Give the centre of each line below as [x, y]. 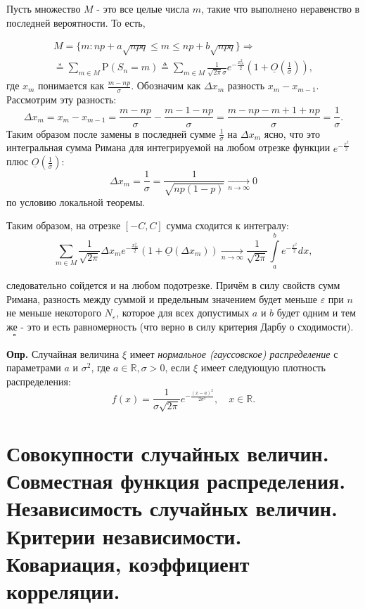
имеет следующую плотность [263, 367]
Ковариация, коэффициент [128, 563]
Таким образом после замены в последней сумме [111, 133]
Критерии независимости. [124, 536]
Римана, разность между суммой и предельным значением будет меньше [162, 299]
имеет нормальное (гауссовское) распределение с [234, 353]
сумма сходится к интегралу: [228, 225]
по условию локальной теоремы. [76, 201]
